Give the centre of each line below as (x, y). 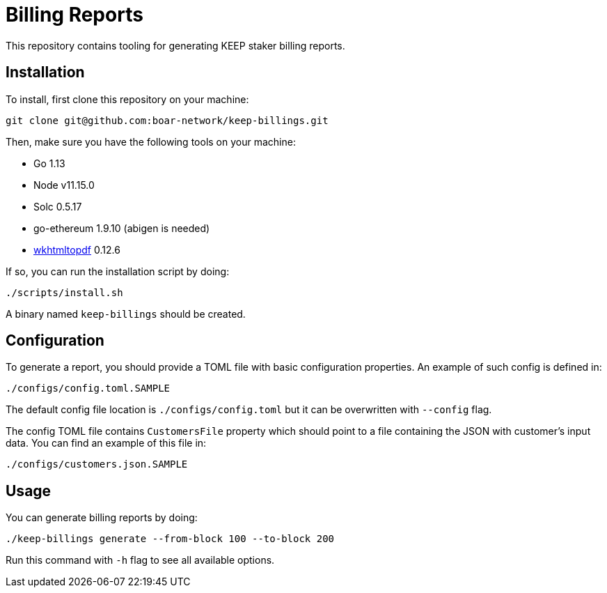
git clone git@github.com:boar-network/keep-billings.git (167, 120)
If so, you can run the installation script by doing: (118, 271)
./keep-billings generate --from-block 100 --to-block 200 (170, 539)
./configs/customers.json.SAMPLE (97, 464)
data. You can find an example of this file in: (106, 443)
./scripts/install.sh (64, 292)
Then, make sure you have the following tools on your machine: (151, 141)
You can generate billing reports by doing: (102, 518)
